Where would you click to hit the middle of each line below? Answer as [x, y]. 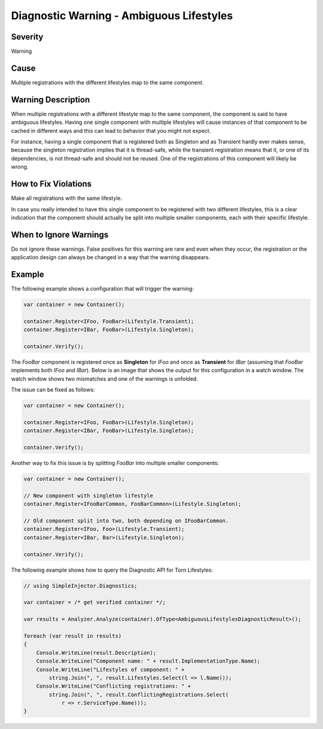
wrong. [20, 167]
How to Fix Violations [51, 184]
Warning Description [51, 100]
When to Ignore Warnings [60, 234]
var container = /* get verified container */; [95, 602]
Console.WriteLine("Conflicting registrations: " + [114, 686]
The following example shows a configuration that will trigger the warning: [103, 289]
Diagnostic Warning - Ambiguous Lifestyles [122, 16]
